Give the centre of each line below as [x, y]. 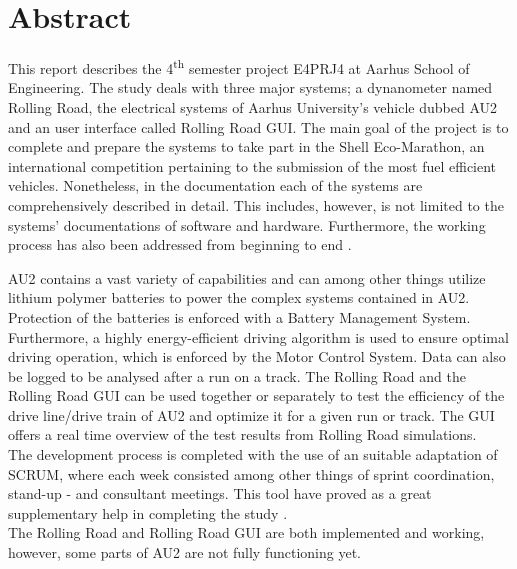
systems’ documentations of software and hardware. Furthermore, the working [247, 224]
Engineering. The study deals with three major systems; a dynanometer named [250, 87]
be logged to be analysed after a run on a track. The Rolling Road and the [237, 375]
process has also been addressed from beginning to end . [180, 244]
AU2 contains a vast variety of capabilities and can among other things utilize [247, 277]
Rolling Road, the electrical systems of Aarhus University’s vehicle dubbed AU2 [253, 106]
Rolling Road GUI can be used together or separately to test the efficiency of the [256, 395]
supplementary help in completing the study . [148, 512]
